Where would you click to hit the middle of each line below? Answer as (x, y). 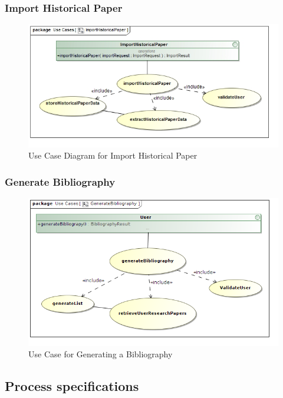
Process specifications (72, 386)
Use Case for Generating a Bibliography (101, 354)
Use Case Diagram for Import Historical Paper (113, 155)
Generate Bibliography (60, 181)
